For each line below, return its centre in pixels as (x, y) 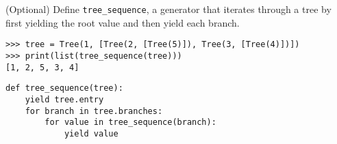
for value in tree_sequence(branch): (130, 123)
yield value (91, 133)
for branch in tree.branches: (94, 111)
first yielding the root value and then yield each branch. (123, 22)
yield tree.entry (64, 99)
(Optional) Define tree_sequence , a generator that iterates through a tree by (168, 9)
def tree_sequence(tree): (64, 88)
